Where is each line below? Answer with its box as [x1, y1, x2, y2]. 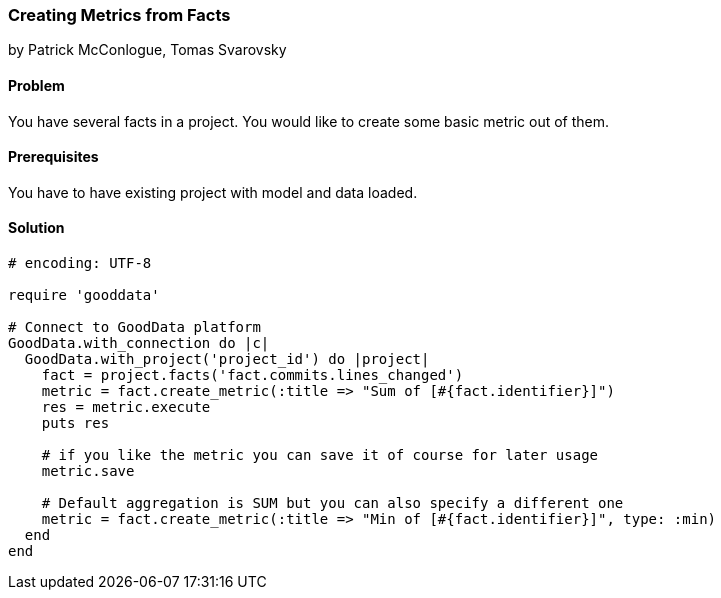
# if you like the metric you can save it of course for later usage [41, 447, 599, 464]
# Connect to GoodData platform [8, 319, 261, 336]
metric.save [41, 463, 135, 480]
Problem [8, 76, 65, 94]
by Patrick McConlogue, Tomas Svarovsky [8, 41, 287, 59]
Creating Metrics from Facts [8, 5, 231, 25]
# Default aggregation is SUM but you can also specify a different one [41, 495, 624, 512]
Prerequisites [8, 148, 99, 166]
